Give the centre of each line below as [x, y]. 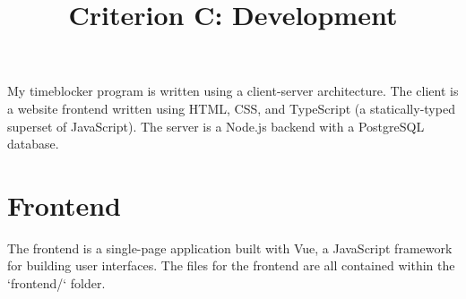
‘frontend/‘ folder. [56, 283]
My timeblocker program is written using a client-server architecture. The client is [233, 91]
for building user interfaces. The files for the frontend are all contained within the [231, 265]
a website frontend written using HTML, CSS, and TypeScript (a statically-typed [231, 108]
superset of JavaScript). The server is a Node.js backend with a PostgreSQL [216, 126]
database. [33, 144]
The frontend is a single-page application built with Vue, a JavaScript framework [230, 248]
